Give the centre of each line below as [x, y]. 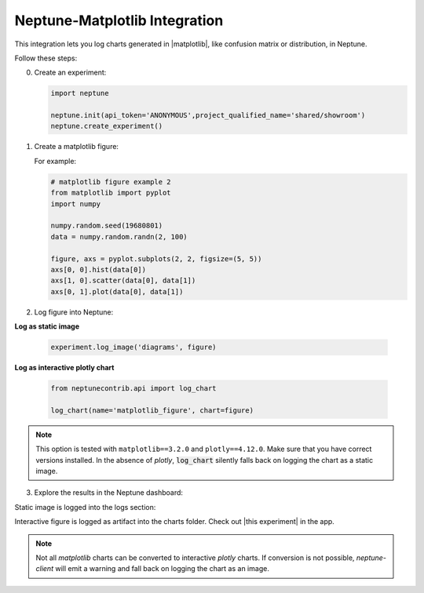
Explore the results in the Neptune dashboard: [109, 493]
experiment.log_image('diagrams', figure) [133, 347]
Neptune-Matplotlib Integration [119, 20]
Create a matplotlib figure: [77, 147]
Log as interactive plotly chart [64, 368]
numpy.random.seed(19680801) [107, 226]
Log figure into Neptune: [74, 312]
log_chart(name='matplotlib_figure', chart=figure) [152, 410]
